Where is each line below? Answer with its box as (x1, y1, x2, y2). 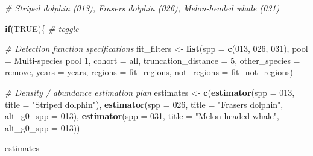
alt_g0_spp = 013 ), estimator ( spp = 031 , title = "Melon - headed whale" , (5, 110, 279, 122)
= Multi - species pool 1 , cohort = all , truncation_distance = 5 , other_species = (5, 54, 300, 66)
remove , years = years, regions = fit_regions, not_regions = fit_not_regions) (5, 66, 293, 78)
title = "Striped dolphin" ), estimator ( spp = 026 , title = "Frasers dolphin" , (5, 98, 283, 110)
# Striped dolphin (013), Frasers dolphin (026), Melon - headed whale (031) (5, 2, 280, 14)
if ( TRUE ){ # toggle (5, 22, 79, 34)
